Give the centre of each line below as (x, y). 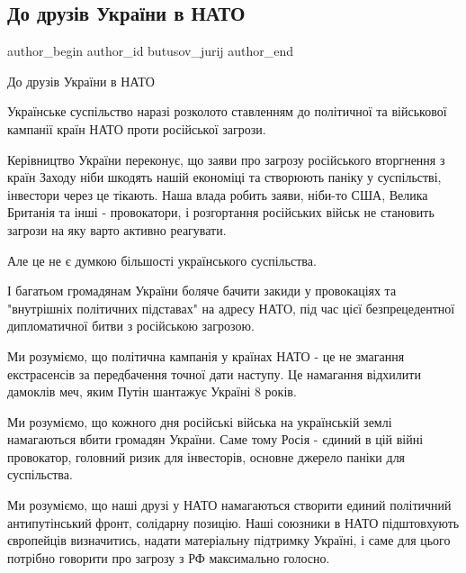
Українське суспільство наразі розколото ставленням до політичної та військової (227, 111)
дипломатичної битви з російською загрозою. (131, 326)
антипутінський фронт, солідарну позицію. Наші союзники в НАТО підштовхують (233, 522)
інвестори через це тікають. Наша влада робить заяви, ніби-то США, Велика (218, 194)
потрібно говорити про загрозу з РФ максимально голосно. (169, 557)
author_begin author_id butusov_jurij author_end (151, 51)
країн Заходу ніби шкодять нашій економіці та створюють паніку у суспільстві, (224, 177)
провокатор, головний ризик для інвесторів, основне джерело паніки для (206, 456)
